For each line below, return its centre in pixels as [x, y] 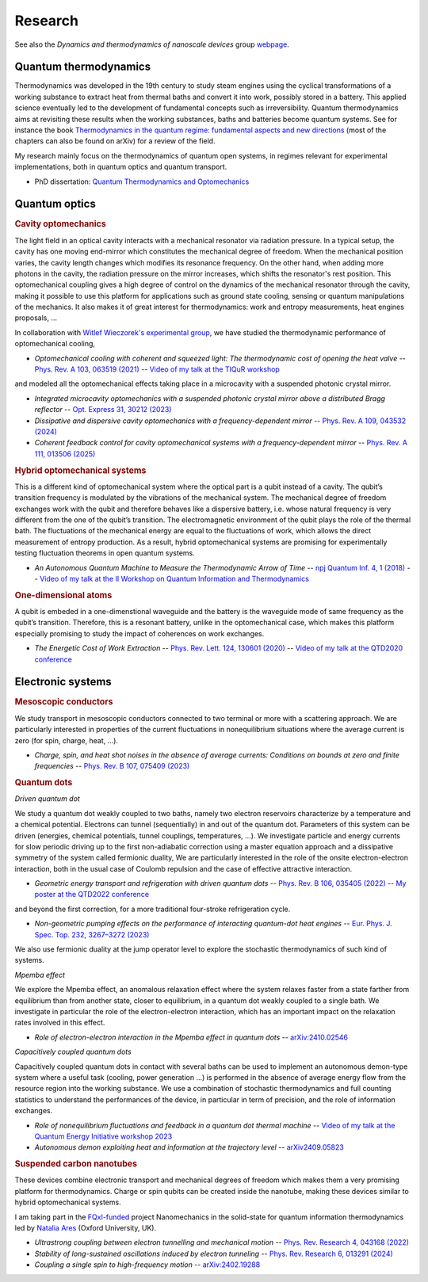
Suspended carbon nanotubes [76, 1164]
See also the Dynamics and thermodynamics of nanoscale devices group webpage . [152, 44]
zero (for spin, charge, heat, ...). [67, 740]
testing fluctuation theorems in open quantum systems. [105, 553]
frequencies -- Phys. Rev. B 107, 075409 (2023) [112, 766]
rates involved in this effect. [60, 1023]
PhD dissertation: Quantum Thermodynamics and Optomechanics [142, 181]
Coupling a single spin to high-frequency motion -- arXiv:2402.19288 [147, 1265]
